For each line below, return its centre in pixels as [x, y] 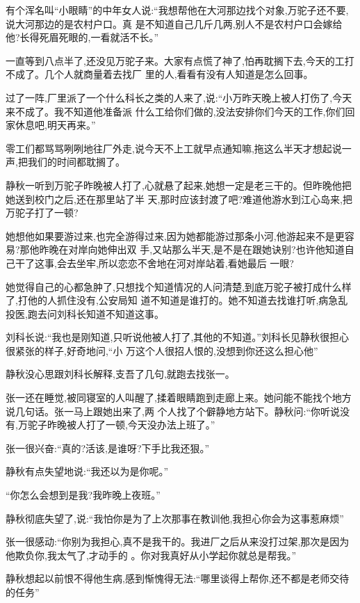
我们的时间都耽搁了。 [76, 162]
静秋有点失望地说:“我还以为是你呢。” [87, 471]
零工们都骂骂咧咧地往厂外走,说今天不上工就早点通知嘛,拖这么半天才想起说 [174, 148]
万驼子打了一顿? [42, 212]
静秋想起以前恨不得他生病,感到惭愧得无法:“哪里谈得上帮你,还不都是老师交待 [178, 578]
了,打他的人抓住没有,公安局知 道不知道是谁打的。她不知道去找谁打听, [162, 300]
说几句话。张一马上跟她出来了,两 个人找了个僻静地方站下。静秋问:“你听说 [173, 411]
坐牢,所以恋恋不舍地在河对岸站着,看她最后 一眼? [185, 263]
